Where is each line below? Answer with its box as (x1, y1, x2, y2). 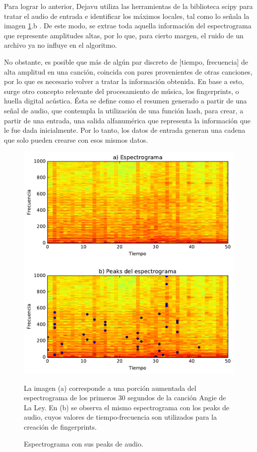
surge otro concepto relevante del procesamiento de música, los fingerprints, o (4, 86, 239, 96)
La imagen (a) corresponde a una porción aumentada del (24, 382, 196, 393)
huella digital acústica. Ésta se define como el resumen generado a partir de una (4, 95, 247, 106)
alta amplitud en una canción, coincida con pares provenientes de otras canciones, (4, 66, 253, 77)
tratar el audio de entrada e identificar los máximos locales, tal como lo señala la (4, 10, 250, 21)
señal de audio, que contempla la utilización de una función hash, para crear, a (4, 105, 244, 115)
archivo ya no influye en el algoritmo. (4, 40, 117, 50)
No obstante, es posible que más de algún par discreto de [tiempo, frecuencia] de (4, 56, 249, 67)
